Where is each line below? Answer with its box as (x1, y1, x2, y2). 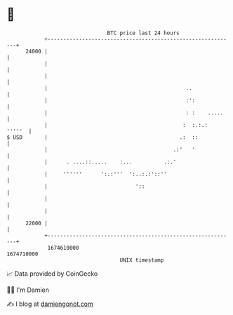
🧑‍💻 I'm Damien (6, 286, 50, 294)
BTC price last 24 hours (107, 29, 180, 36)
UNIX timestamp (119, 256, 164, 264)
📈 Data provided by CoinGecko (6, 269, 98, 278)
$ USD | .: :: (6, 133, 199, 141)
